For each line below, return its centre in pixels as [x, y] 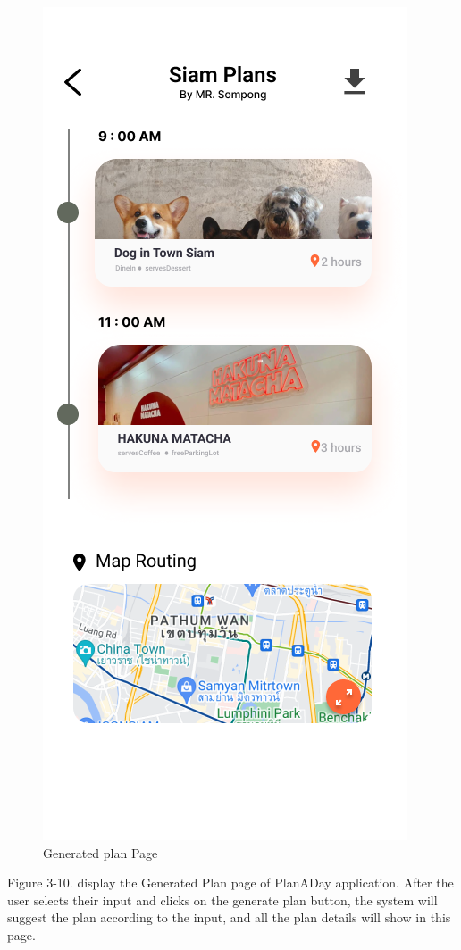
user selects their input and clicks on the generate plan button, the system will [222, 900]
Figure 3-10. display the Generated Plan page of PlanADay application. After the [230, 883]
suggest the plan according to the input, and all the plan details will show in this [229, 917]
